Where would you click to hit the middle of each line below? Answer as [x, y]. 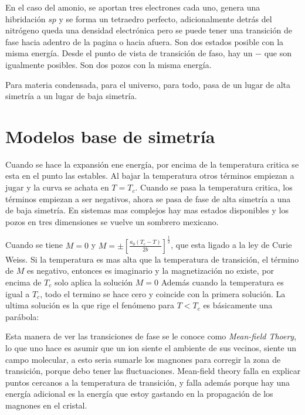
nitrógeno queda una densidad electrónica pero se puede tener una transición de [149, 30]
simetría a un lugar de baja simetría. [71, 96]
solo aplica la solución [94, 282]
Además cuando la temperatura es [222, 282]
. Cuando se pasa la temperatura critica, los [214, 187]
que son [278, 53]
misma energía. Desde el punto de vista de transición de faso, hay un [129, 53]
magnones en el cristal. [46, 405]
